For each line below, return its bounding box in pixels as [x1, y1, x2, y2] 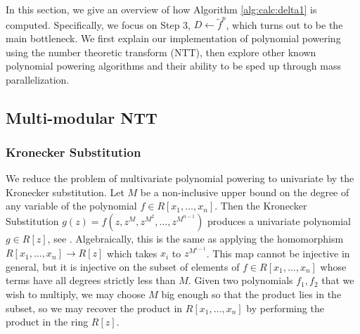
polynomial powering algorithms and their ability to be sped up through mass [6, 58, 341, 73]
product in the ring [6, 314, 89, 329]
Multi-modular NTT [6, 106, 157, 128]
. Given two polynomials [188, 273, 293, 288]
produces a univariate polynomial [207, 214, 351, 229]
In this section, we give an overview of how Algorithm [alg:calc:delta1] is [6, 2, 317, 16]
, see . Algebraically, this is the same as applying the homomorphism [47, 231, 344, 246]
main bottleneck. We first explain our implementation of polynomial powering [6, 30, 341, 45]
